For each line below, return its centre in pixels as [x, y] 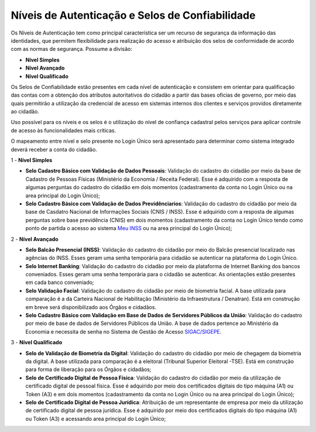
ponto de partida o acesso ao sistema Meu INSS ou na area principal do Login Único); [129, 228]
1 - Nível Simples [32, 160]
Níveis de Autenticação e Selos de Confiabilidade [133, 15]
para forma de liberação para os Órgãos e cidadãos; [88, 369]
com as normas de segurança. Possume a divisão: [72, 49]
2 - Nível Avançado [35, 239]
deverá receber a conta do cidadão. [54, 149]
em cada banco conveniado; [60, 282]
